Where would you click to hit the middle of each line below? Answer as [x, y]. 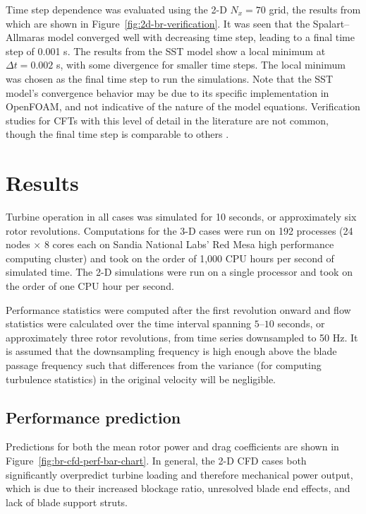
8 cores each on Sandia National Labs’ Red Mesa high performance [189, 244]
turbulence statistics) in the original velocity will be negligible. [141, 379]
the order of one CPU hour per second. [90, 286]
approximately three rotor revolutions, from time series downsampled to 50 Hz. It [182, 337]
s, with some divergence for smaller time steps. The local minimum [201, 65]
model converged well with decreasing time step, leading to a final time [201, 37]
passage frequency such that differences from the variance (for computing [164, 365]
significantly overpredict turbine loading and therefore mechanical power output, [179, 474]
